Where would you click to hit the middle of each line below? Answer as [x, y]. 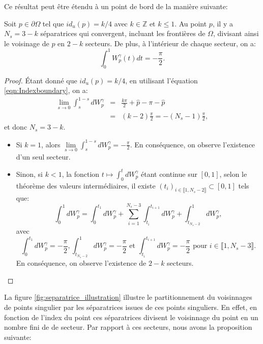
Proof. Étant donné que [41, 80]
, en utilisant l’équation [162, 80]
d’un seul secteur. [43, 156]
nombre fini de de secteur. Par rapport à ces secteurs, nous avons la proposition [128, 327]
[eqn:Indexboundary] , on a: [46, 90]
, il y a [223, 23]
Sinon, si [30, 174]
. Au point [191, 23]
